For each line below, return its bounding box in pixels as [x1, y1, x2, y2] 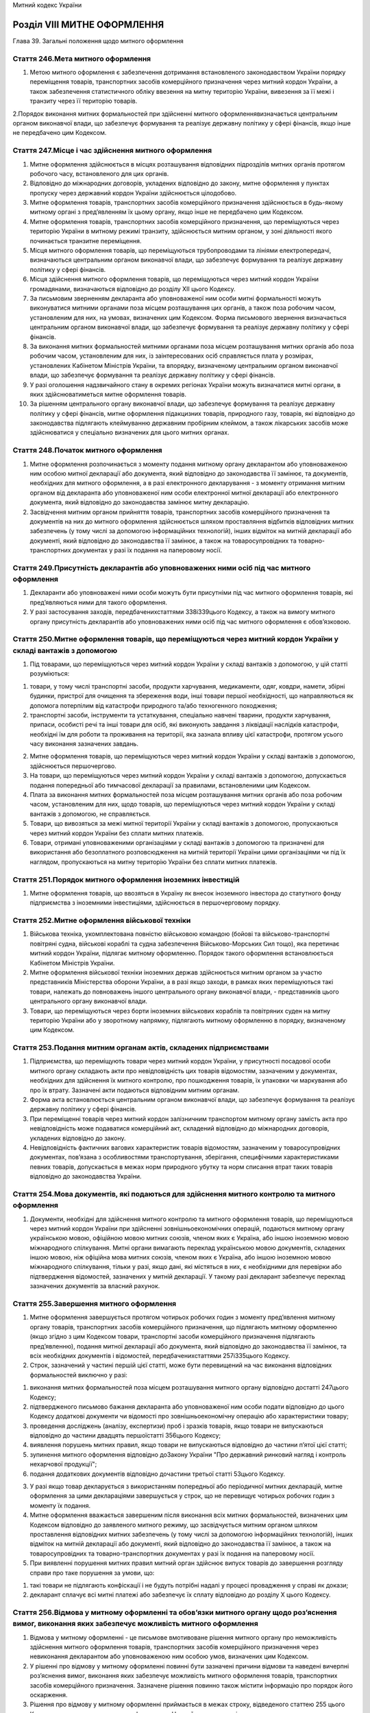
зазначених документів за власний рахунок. [29, 1282, 160, 1290]
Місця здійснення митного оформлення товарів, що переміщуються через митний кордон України [29, 275, 319, 284]
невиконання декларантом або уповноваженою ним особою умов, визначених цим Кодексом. [29, 1652, 309, 1661]
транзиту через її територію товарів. [29, 97, 138, 106]
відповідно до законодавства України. [29, 1172, 142, 1181]
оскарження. [29, 1690, 68, 1699]
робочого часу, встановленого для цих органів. [29, 169, 169, 177]
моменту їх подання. [29, 1501, 91, 1509]
